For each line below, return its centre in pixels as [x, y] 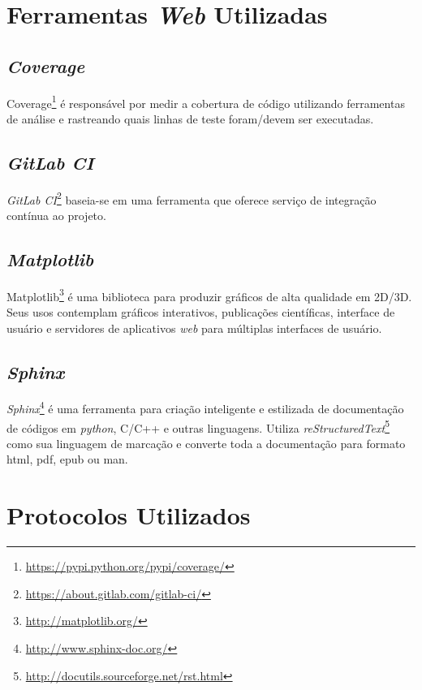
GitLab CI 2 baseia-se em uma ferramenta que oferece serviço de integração [192, 198]
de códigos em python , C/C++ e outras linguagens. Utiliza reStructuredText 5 [198, 426]
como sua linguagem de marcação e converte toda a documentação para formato [206, 443]
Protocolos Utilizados [129, 515]
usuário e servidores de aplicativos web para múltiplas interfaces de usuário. [194, 328]
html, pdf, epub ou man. [67, 459]
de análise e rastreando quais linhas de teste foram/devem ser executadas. [190, 118]
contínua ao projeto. [56, 215]
